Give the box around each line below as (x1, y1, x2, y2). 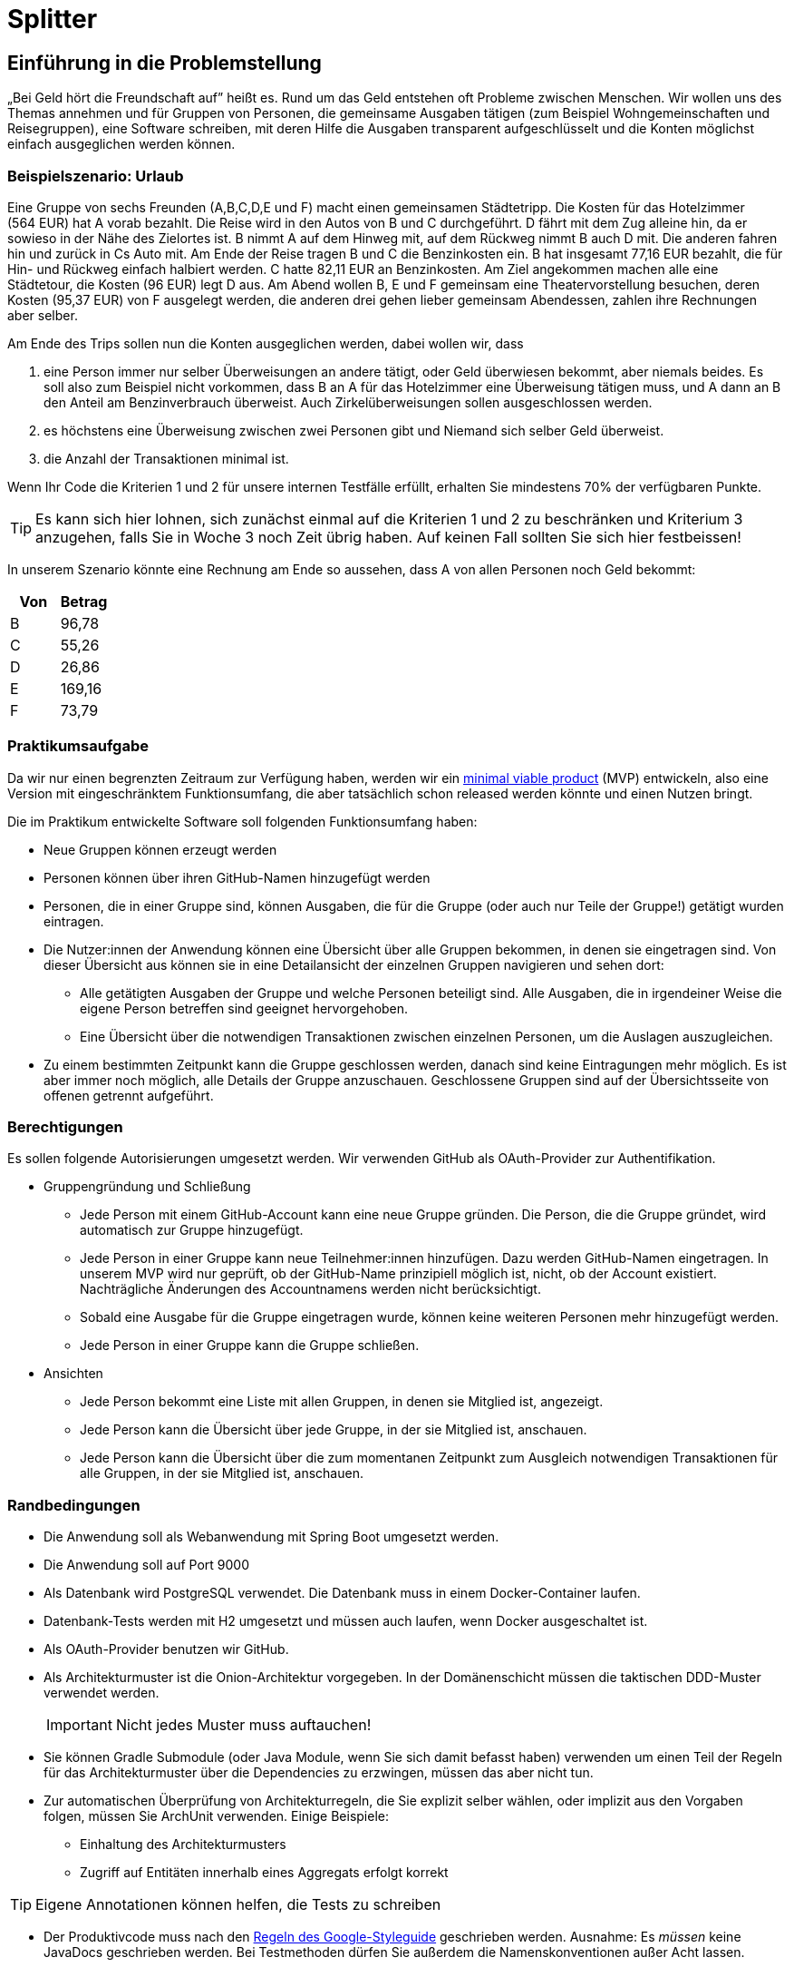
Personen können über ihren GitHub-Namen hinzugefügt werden (44, 869, 431, 886)
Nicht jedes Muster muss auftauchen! (115, 1716, 372, 1735)
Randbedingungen (7, 1495, 140, 1514)
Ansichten (44, 1365, 103, 1382)
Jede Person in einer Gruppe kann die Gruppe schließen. (80, 1337, 420, 1354)
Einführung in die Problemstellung (7, 51, 322, 74)
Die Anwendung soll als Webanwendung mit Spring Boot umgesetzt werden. (44, 1529, 499, 1545)
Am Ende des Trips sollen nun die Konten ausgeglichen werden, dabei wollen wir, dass (7, 335, 524, 351)
